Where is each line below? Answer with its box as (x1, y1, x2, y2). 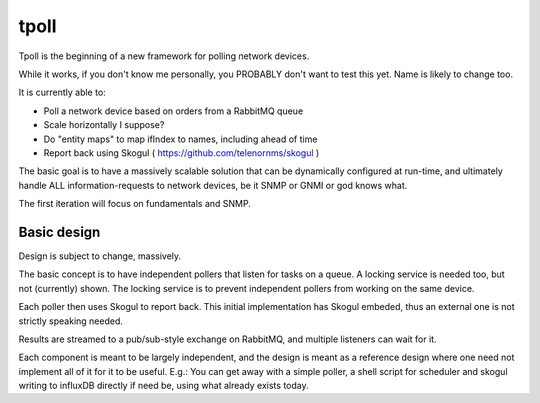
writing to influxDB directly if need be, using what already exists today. (18, 380, 309, 392)
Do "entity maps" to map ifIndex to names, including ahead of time (43, 133, 318, 145)
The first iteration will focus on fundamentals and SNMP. (18, 198, 252, 210)
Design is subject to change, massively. (18, 250, 182, 262)
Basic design (18, 223, 101, 240)
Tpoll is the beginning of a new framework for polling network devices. (18, 50, 310, 62)
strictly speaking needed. (18, 315, 124, 327)
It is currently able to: (18, 86, 107, 99)
